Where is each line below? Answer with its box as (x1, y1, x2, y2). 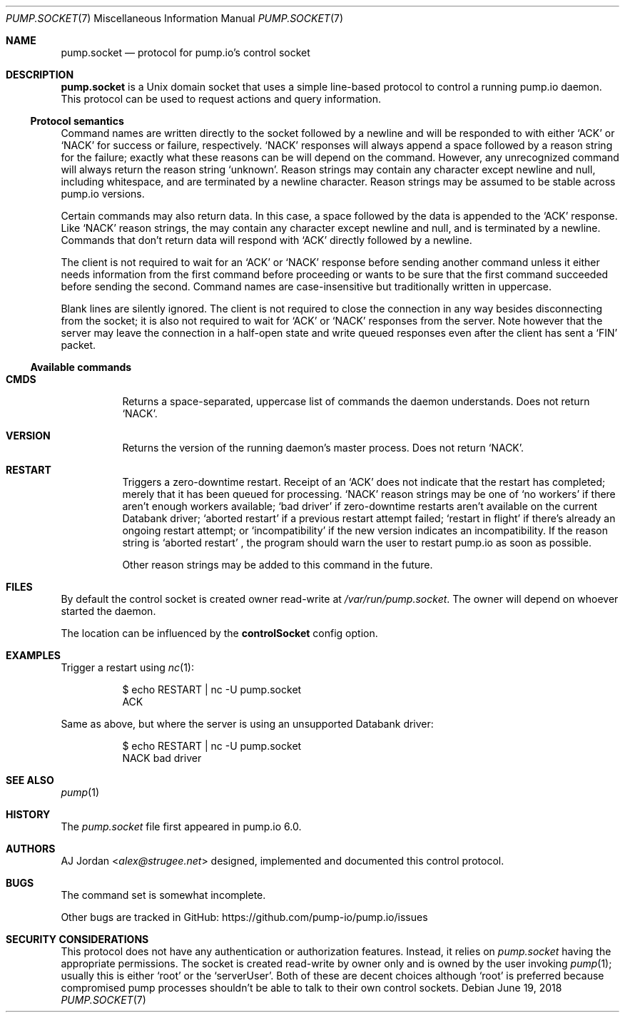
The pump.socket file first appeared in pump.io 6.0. (61, 820, 302, 833)
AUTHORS (6, 843, 56, 855)
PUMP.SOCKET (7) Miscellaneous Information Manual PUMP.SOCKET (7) (6, 12, 344, 24)
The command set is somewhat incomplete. (61, 889, 266, 901)
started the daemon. (61, 605, 156, 617)
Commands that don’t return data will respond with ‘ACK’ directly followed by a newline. (61, 234, 472, 246)
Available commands (30, 361, 132, 373)
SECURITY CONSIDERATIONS (6, 933, 149, 945)
